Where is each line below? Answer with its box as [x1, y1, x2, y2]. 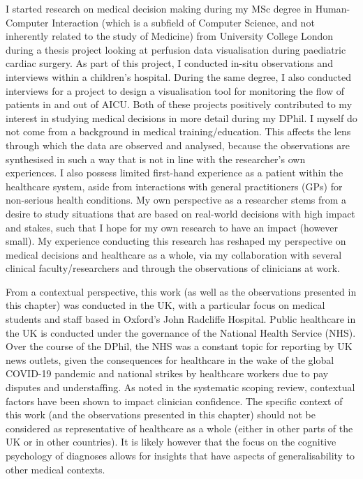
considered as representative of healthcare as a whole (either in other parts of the [6, 420, 353, 435]
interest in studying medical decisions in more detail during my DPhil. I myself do [6, 110, 357, 125]
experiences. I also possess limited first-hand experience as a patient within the [6, 165, 343, 180]
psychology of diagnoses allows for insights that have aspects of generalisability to [6, 448, 355, 462]
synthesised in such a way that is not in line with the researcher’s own [6, 151, 306, 166]
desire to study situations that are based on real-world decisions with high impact [6, 206, 355, 220]
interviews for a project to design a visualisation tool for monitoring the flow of [6, 83, 345, 98]
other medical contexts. [6, 462, 105, 476]
